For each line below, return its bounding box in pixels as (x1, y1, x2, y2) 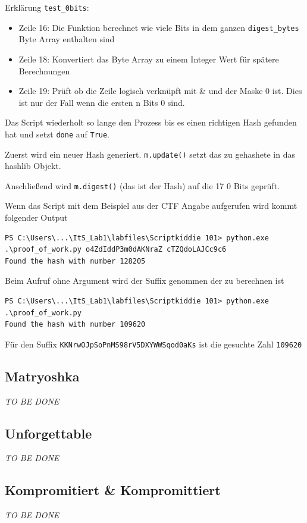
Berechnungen (18, 64, 70, 77)
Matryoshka (5, 367, 80, 385)
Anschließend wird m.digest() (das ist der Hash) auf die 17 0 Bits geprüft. (5, 179, 280, 192)
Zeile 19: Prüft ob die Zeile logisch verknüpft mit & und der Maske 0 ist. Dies (18, 84, 302, 97)
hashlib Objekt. (5, 159, 61, 172)
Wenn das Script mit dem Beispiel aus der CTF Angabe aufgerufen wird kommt (5, 199, 297, 212)
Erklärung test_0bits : (5, 1, 89, 13)
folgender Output (5, 211, 68, 224)
